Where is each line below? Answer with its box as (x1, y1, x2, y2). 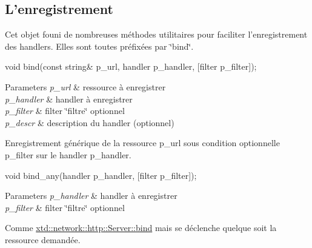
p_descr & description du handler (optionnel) (5, 116, 174, 129)
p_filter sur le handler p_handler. (5, 148, 131, 161)
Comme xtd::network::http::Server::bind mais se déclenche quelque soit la (5, 221, 277, 234)
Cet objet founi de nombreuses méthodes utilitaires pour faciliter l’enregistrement (5, 28, 308, 41)
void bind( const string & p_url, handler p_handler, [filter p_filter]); (5, 60, 257, 73)
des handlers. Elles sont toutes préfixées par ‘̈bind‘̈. (5, 39, 194, 52)
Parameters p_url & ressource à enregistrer (5, 80, 166, 93)
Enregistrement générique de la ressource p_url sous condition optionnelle (5, 136, 280, 149)
